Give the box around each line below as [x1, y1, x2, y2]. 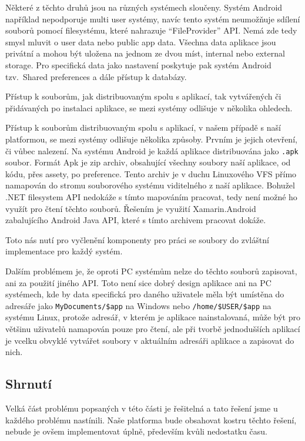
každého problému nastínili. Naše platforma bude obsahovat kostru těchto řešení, [5, 413, 297, 426]
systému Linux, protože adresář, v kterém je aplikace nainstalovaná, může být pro [5, 311, 300, 323]
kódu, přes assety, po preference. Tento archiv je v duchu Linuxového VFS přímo [5, 167, 297, 180]
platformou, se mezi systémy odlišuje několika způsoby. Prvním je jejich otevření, [5, 132, 297, 145]
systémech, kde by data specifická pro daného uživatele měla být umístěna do [5, 288, 284, 300]
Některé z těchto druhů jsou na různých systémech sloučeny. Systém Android [5, 1, 283, 13]
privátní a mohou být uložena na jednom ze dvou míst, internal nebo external [5, 47, 285, 59]
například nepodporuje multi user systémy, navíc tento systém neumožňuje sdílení [5, 12, 300, 25]
